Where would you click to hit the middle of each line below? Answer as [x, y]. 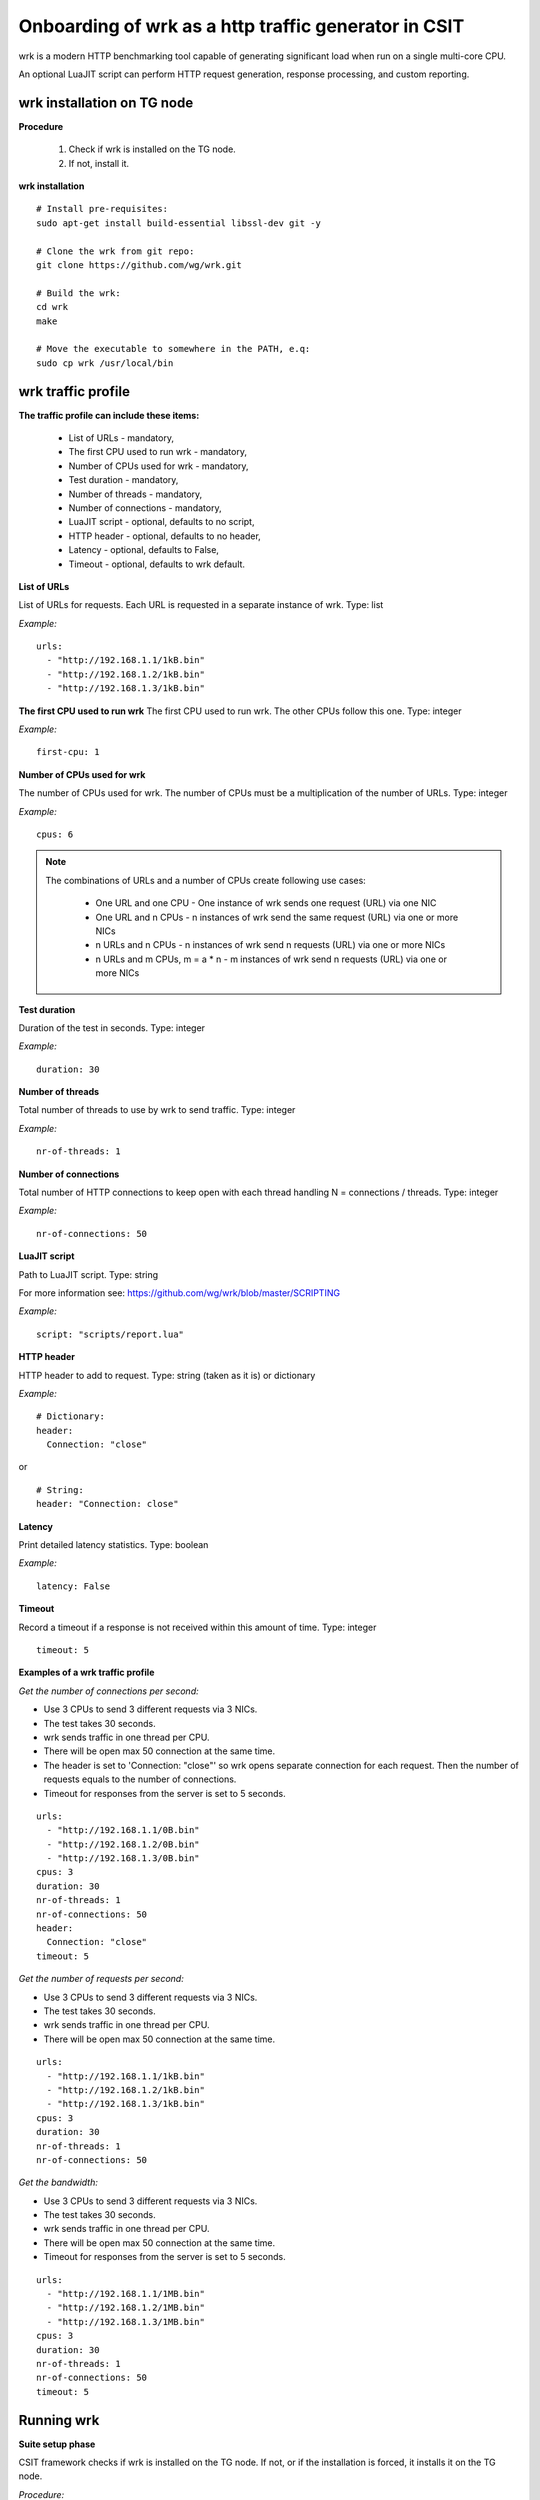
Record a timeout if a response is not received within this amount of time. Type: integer [197, 1627]
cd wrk [52, 307]
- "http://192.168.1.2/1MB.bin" [125, 2308]
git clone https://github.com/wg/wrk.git [139, 264]
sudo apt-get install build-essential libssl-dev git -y [179, 223]
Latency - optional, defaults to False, [144, 550]
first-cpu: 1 [68, 752]
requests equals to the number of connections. [140, 1779]
